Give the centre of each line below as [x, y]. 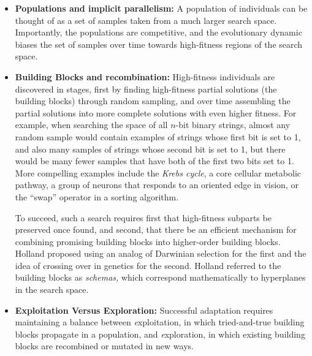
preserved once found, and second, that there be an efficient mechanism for [156, 229]
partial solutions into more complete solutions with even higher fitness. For [156, 112]
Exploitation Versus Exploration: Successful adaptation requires [144, 310]
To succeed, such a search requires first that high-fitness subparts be [143, 217]
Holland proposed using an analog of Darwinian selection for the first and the [161, 253]
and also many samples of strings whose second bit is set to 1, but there [150, 149]
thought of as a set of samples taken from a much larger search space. [146, 20]
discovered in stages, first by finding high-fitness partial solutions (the [146, 89]
